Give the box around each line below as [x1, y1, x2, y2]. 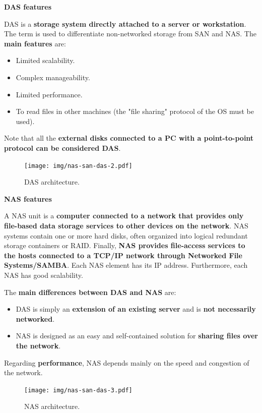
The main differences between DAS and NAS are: [4, 286, 176, 297]
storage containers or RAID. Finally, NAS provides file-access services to [4, 240, 245, 251]
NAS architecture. [24, 401, 80, 411]
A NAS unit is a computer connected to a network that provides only [4, 210, 244, 221]
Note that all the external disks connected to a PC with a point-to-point [4, 133, 254, 143]
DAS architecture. [24, 176, 80, 187]
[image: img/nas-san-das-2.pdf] [24, 162, 133, 169]
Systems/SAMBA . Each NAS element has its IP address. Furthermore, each [4, 260, 248, 270]
